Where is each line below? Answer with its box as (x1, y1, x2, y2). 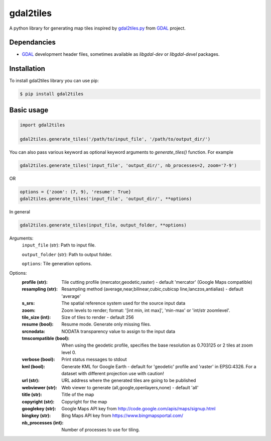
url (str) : (22, 377, 40, 384)
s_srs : (22, 300, 35, 306)
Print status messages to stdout (61, 357, 127, 363)
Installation (9, 64, 45, 73)
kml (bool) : (22, 363, 45, 369)
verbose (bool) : (22, 357, 55, 363)
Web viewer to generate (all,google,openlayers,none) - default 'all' (61, 384, 199, 390)
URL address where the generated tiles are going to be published (61, 377, 196, 384)
